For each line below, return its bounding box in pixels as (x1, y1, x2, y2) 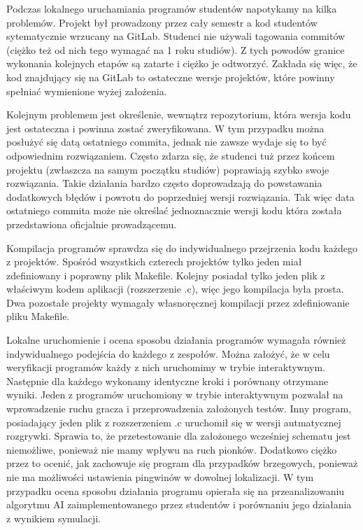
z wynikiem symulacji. (6, 510, 101, 525)
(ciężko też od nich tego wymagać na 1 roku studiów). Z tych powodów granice (6, 42, 345, 57)
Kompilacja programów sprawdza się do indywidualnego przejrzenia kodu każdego (6, 240, 358, 255)
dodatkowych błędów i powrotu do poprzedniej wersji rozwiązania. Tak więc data (6, 189, 355, 204)
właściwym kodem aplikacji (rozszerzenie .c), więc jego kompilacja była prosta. (6, 281, 344, 296)
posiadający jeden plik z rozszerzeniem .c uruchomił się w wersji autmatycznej (6, 414, 341, 429)
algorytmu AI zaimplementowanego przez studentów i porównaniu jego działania (6, 497, 352, 512)
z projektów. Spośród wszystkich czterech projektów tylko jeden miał (6, 254, 302, 269)
